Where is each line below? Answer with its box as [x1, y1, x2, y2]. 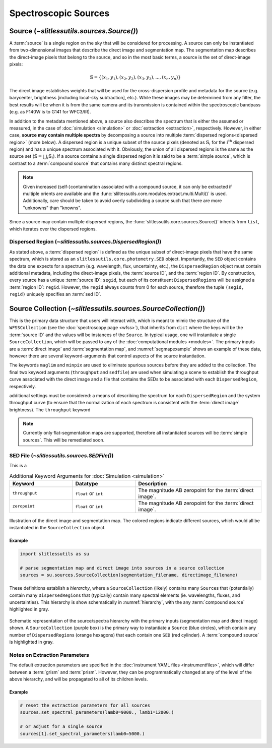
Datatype [75, 480, 98, 487]
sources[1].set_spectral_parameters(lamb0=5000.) [20, 731, 145, 736]
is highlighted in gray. [9, 639, 54, 645]
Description [138, 480, 167, 487]
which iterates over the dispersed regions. [9, 226, 97, 232]
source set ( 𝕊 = [9, 153, 42, 159]
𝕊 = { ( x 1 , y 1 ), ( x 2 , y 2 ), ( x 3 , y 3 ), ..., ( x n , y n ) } [90, 75, 181, 82]
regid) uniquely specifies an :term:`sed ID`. [9, 291, 102, 297]
